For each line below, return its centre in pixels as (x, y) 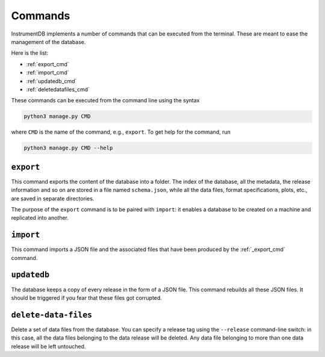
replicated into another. (40, 218)
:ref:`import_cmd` (48, 73)
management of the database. (48, 42)
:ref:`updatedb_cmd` (51, 81)
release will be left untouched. (48, 346)
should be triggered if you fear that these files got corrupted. (87, 297)
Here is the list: (30, 53)
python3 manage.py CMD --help (68, 148)
